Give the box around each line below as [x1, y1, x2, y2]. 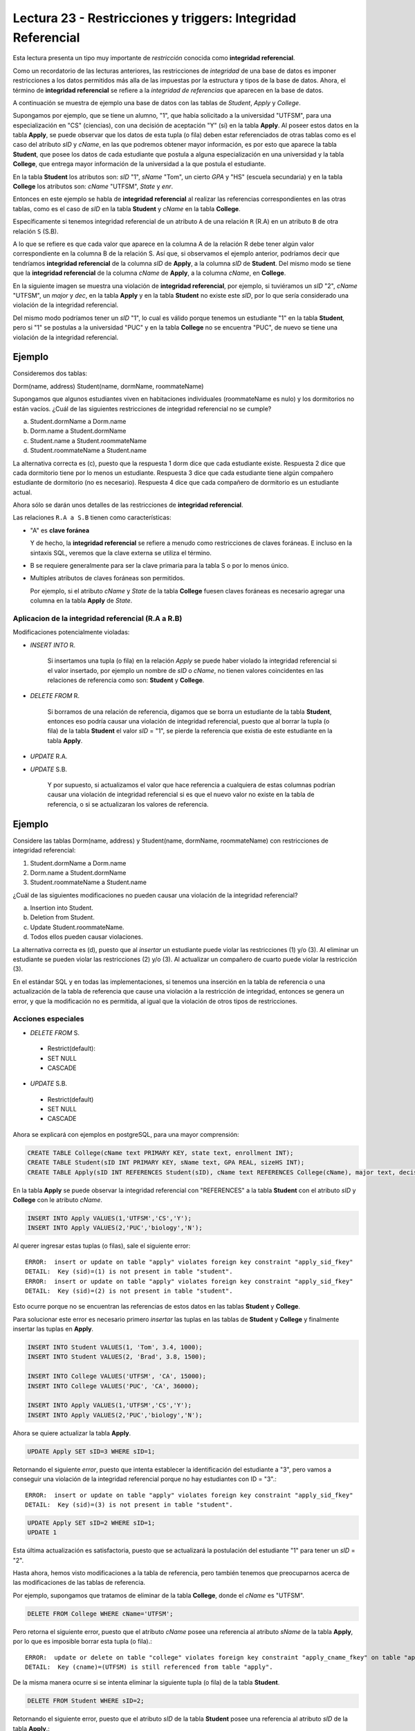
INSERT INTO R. [30, 640, 76, 649]
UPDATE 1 [27, 1529, 57, 1536]
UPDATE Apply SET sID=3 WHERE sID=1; [27, 1447, 156, 1455]
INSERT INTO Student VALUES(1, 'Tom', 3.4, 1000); [27, 1343, 203, 1352]
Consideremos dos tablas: [12, 369, 88, 377]
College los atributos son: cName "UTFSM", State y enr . [12, 182, 173, 190]
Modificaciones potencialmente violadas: [12, 628, 130, 636]
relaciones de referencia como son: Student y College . [47, 676, 205, 684]
